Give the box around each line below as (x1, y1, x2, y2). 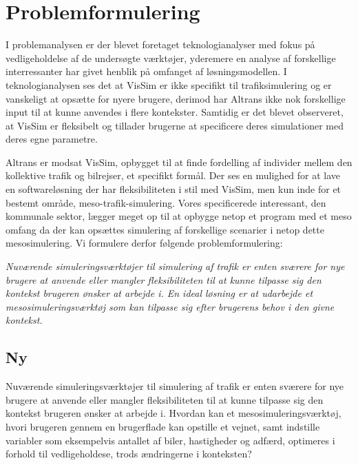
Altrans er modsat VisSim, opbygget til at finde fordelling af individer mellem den (6, 154, 352, 169)
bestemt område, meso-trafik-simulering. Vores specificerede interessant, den (6, 195, 326, 209)
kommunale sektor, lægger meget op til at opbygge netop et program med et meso (6, 209, 352, 223)
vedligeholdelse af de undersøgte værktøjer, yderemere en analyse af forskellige (6, 50, 336, 65)
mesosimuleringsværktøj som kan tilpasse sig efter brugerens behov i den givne (6, 299, 335, 313)
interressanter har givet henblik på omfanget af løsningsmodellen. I (6, 64, 287, 79)
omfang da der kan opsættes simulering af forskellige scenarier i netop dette (6, 222, 324, 236)
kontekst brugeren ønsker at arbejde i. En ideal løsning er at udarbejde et (6, 286, 313, 300)
